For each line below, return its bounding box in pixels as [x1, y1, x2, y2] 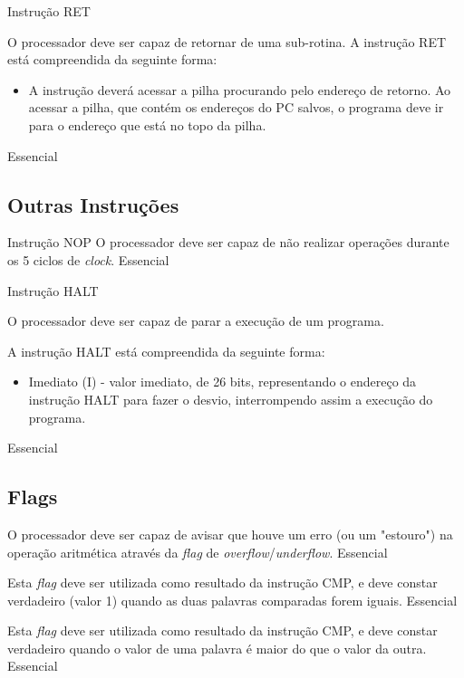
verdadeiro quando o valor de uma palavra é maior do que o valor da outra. [7, 638, 427, 657]
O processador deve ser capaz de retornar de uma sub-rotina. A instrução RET [7, 32, 447, 51]
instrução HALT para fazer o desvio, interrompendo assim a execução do [28, 389, 433, 408]
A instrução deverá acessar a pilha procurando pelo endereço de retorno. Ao [28, 80, 451, 99]
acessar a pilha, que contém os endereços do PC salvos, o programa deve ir [28, 98, 444, 117]
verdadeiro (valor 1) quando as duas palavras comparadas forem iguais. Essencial [7, 590, 458, 609]
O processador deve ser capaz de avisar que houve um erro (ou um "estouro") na [7, 524, 453, 543]
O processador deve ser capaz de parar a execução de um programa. [7, 311, 384, 330]
